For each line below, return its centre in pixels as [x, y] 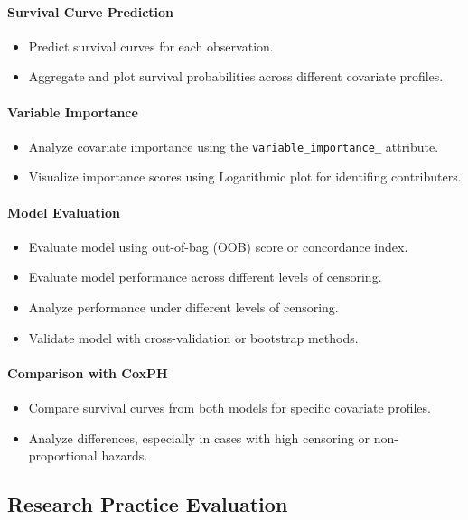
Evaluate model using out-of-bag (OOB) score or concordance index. [218, 246]
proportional [63, 455]
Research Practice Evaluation [148, 504]
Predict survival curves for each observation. [151, 46]
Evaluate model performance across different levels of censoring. [205, 277]
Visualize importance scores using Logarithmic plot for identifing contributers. [245, 176]
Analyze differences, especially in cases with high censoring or [199, 437]
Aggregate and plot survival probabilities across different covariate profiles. [236, 76]
